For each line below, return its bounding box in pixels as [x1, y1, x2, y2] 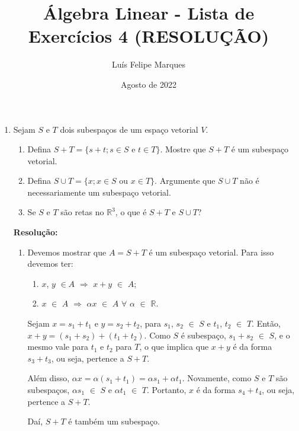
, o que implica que [139, 340, 209, 353]
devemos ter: [27, 257, 73, 270]
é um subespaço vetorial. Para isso [149, 245, 274, 258]
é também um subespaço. [68, 415, 160, 427]
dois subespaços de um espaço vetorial [60, 123, 198, 135]
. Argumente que [155, 174, 216, 187]
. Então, [252, 317, 281, 330]
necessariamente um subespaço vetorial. [27, 186, 171, 198]
